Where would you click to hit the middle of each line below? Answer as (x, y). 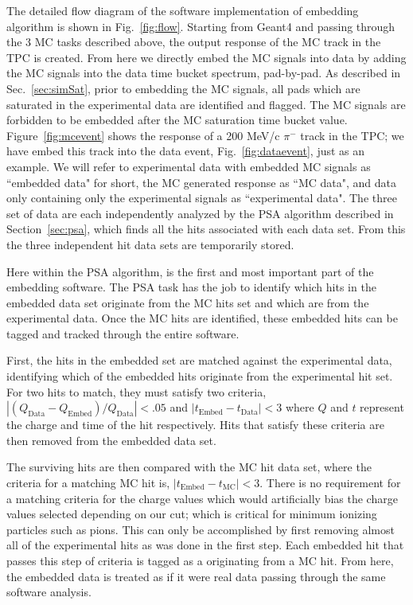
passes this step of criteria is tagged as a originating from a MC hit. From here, (200, 560)
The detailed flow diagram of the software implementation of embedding (183, 10)
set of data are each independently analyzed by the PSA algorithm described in (200, 213)
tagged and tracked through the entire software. (123, 333)
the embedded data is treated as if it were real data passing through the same (196, 576)
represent (382, 407)
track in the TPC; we (352, 135)
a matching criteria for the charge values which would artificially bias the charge (202, 498)
